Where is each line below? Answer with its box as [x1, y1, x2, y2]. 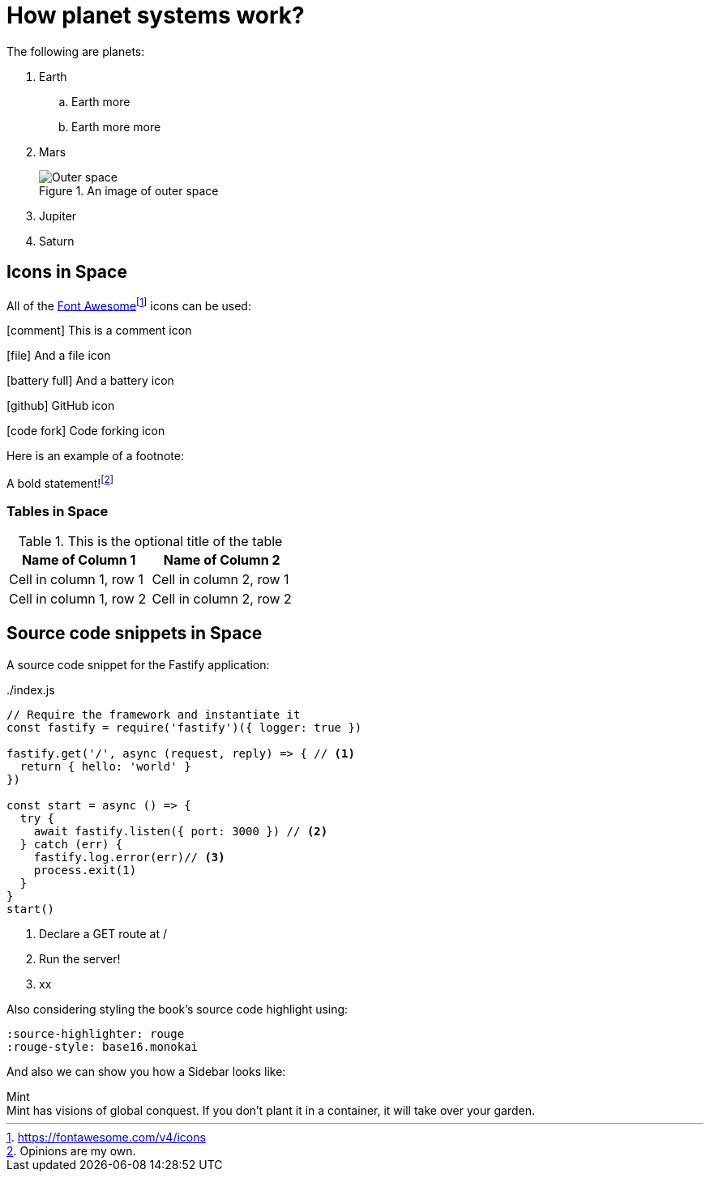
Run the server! [39, 951, 121, 966]
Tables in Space [6, 503, 109, 520]
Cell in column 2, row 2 [152, 590, 292, 607]
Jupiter [39, 208, 77, 223]
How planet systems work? [6, 2, 305, 29]
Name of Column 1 [21, 551, 136, 568]
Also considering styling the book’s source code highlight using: [6, 1001, 349, 1016]
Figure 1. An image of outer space [39, 183, 219, 198]
